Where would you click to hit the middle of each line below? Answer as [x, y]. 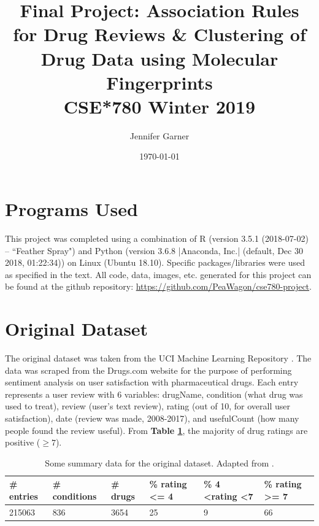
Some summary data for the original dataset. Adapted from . [159, 462]
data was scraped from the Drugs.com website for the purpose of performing [148, 370]
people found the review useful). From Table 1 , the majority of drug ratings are [156, 430]
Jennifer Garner [159, 135]
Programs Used [71, 209]
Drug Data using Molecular [159, 58]
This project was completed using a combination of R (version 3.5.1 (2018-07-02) [157, 238]
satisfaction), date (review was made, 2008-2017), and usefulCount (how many [152, 418]
